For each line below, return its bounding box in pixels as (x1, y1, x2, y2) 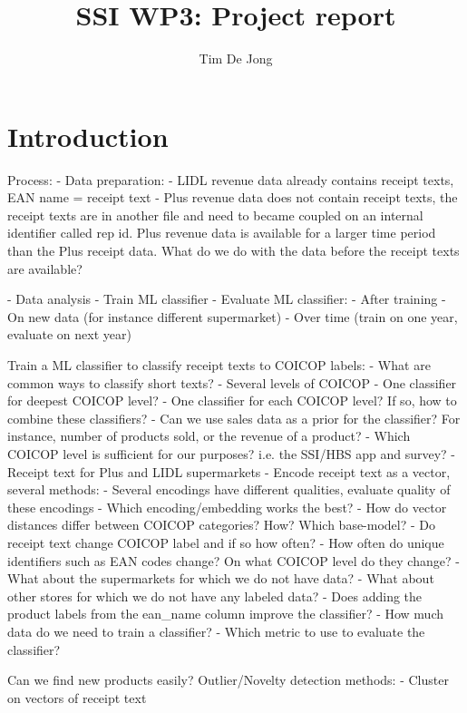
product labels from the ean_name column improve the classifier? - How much (7, 604, 444, 623)
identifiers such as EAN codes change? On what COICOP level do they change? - (7, 551, 460, 570)
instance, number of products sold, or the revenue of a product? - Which (7, 426, 411, 445)
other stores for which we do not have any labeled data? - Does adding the (7, 586, 423, 605)
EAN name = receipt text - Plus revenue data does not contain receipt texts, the (7, 188, 458, 207)
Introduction (7, 117, 169, 154)
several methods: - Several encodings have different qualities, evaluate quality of (7, 480, 451, 499)
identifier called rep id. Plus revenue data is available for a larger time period (7, 223, 436, 242)
